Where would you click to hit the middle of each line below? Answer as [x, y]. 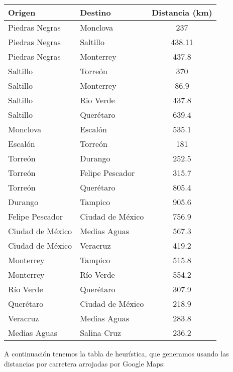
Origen [22, 12]
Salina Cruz [100, 333]
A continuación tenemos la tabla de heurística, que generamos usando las [117, 353]
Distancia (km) [182, 12]
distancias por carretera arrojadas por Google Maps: [85, 363]
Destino [95, 12]
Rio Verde [97, 100]
